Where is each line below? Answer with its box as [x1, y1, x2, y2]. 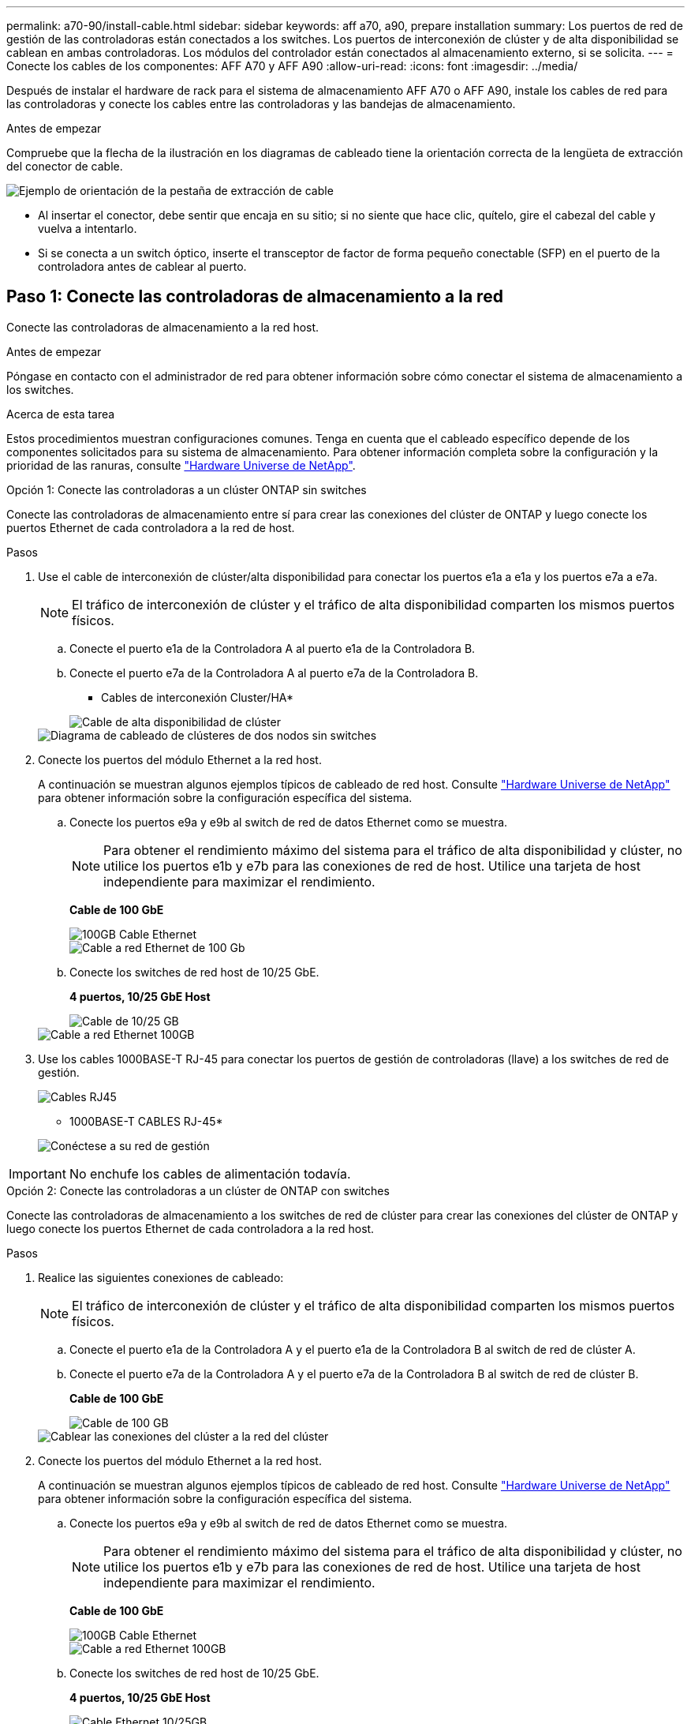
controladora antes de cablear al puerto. [38, 260, 247, 273]
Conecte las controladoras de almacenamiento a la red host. [6, 320, 319, 334]
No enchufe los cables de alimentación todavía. [69, 1165, 351, 1182]
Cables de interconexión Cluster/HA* [101, 690, 294, 704]
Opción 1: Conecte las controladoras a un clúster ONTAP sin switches [6, 482, 367, 497]
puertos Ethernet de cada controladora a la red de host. [6, 520, 295, 534]
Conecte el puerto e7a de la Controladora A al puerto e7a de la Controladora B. [69, 665, 479, 680]
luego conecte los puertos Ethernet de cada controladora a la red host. [6, 1221, 375, 1235]
